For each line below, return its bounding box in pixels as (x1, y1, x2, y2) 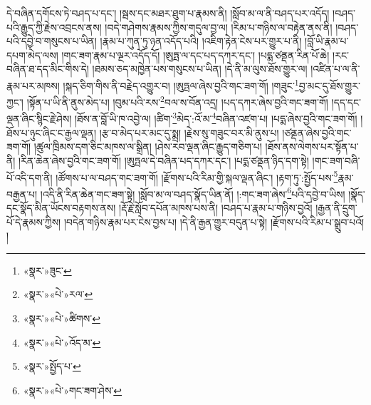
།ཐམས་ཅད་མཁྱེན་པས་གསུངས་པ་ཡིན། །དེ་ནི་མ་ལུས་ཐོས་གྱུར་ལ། (92, 61, 308, 76)
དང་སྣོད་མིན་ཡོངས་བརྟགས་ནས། (6, 200, 116, 215)
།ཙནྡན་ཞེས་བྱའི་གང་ (282, 125, 352, 140)
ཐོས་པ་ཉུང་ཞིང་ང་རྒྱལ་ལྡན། (6, 125, 97, 140)
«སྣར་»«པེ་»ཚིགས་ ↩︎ (23, 310, 100, 325)
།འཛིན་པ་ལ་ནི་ (310, 61, 360, 76)
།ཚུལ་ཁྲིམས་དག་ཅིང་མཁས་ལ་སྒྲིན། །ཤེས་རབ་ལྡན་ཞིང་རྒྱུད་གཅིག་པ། (33, 139, 262, 154)
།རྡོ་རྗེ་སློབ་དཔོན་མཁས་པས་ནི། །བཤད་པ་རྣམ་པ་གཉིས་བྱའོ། (119, 200, 313, 215)
